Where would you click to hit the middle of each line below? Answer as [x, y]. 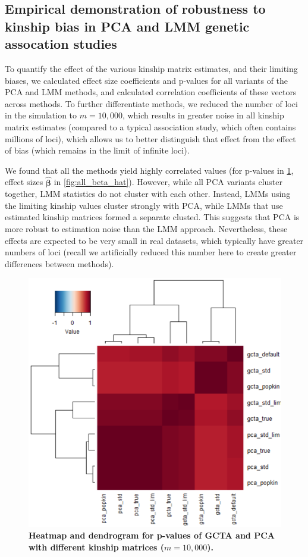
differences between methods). [59, 263]
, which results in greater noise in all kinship [203, 115]
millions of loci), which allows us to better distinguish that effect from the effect [150, 138]
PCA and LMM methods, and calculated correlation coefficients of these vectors [151, 92]
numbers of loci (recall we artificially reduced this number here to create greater [151, 252]
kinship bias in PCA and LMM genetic [127, 26]
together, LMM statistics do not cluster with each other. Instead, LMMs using [148, 194]
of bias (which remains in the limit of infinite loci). [97, 150]
